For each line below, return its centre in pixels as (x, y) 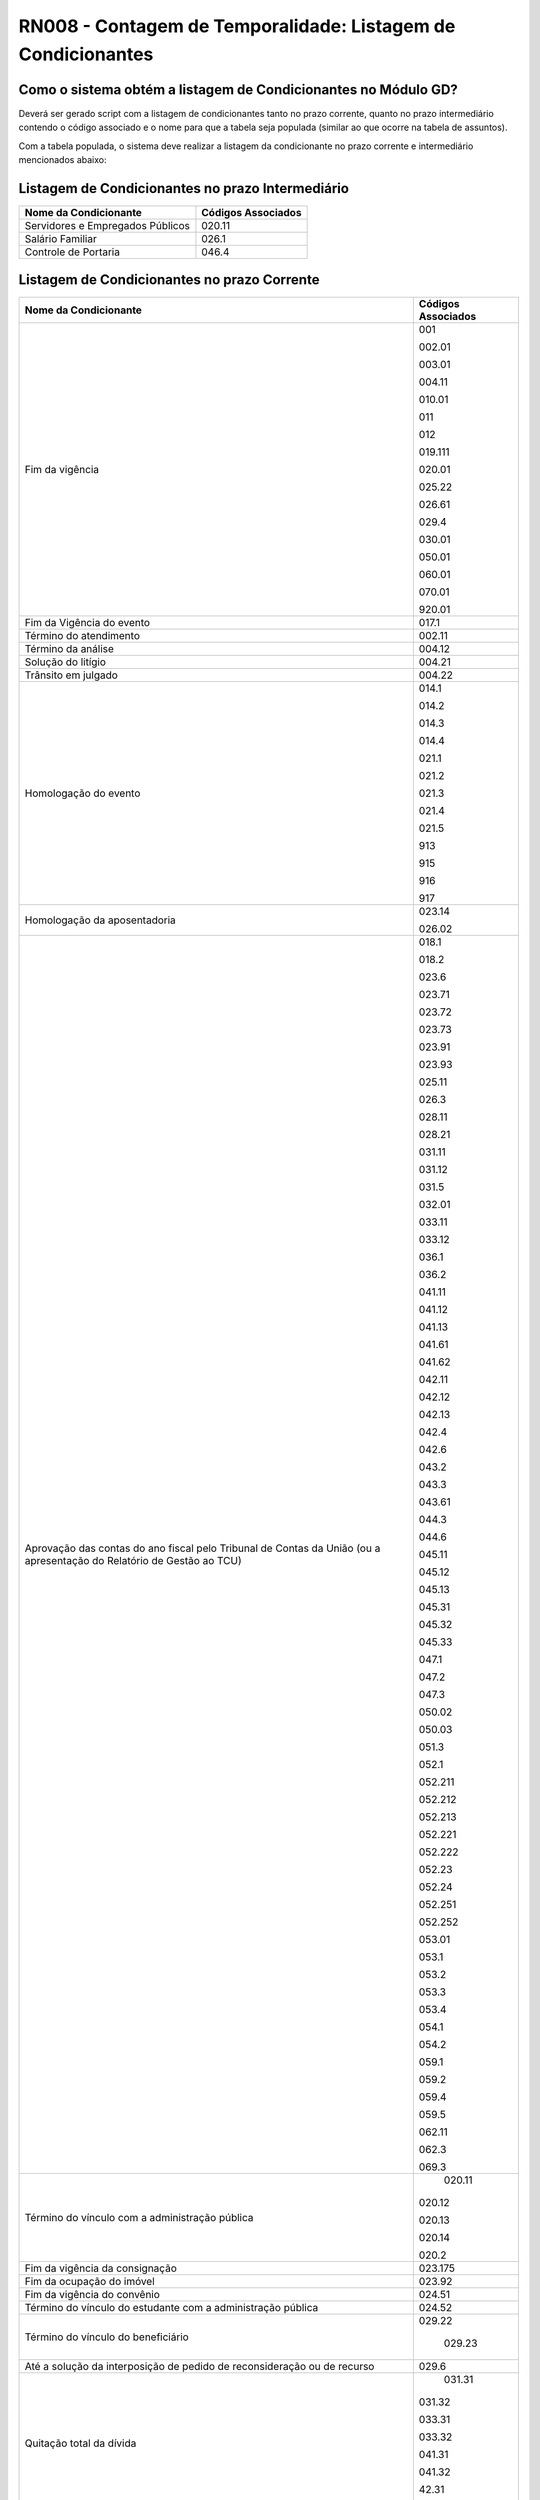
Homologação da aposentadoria (100, 920)
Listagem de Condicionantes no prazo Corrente (169, 280)
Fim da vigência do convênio (92, 2295)
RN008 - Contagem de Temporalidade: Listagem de (237, 26)
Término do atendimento (82, 636)
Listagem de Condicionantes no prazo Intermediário (184, 188)
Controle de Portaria (72, 252)
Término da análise (69, 649)
